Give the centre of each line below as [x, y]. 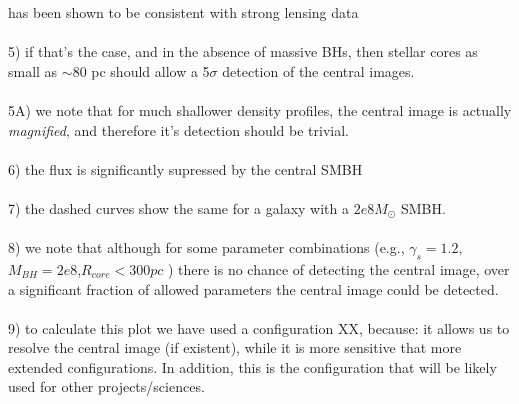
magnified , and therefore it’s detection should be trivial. [178, 129]
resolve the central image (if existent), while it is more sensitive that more [235, 347]
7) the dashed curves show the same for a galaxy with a [179, 207]
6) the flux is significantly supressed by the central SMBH [185, 168]
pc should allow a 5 [150, 70]
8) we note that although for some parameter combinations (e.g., [206, 247]
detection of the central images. [318, 70]
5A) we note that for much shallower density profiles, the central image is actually [260, 109]
